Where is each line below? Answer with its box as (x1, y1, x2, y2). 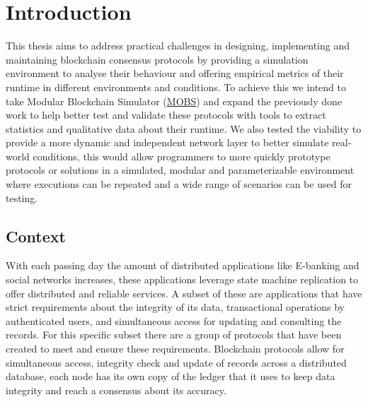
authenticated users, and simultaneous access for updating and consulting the (6, 313, 342, 328)
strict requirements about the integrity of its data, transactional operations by (6, 300, 345, 314)
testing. (6, 190, 38, 205)
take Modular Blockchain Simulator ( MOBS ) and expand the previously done (6, 93, 343, 108)
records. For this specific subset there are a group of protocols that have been (6, 327, 342, 342)
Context (6, 225, 66, 247)
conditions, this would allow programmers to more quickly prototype (33, 148, 330, 163)
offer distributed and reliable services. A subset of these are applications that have (6, 285, 362, 300)
